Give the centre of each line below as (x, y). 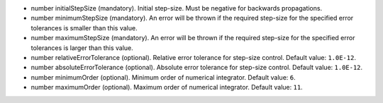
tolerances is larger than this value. (82, 48)
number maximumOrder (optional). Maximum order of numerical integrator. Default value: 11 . (167, 87)
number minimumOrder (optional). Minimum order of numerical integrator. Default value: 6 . (163, 77)
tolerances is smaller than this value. (84, 28)
